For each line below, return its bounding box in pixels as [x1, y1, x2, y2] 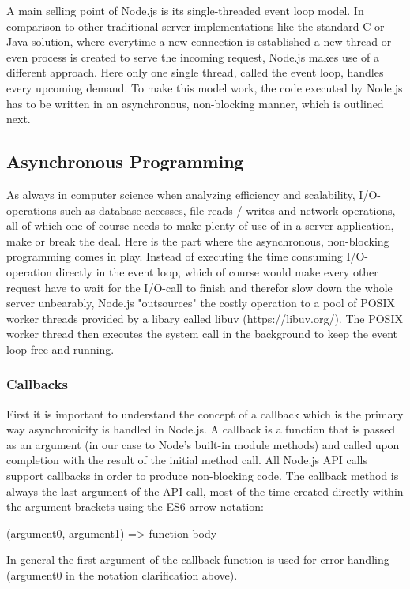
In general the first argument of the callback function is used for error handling [6, 551, 389, 568]
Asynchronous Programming [6, 149, 244, 174]
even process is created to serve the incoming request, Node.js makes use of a [6, 48, 380, 65]
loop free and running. [6, 340, 115, 357]
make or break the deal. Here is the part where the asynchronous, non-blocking [6, 232, 389, 249]
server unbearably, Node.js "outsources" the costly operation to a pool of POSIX [6, 294, 395, 311]
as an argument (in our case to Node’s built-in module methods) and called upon [6, 436, 400, 452]
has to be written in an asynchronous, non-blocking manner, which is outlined [6, 95, 384, 111]
